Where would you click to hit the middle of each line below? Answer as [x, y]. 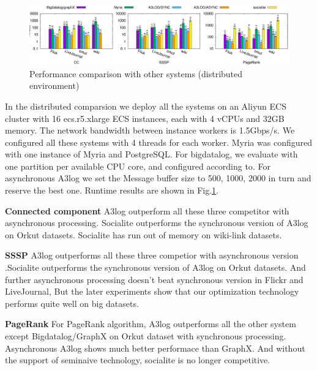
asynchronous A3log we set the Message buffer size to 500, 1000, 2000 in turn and [158, 178]
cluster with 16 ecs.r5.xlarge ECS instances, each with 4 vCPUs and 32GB [145, 118]
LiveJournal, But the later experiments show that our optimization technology [152, 291]
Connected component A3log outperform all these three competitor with [147, 210]
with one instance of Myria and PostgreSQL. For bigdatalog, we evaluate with [151, 154]
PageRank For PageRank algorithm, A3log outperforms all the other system [151, 324]
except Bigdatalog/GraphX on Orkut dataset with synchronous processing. [146, 336]
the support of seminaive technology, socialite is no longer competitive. [138, 360]
